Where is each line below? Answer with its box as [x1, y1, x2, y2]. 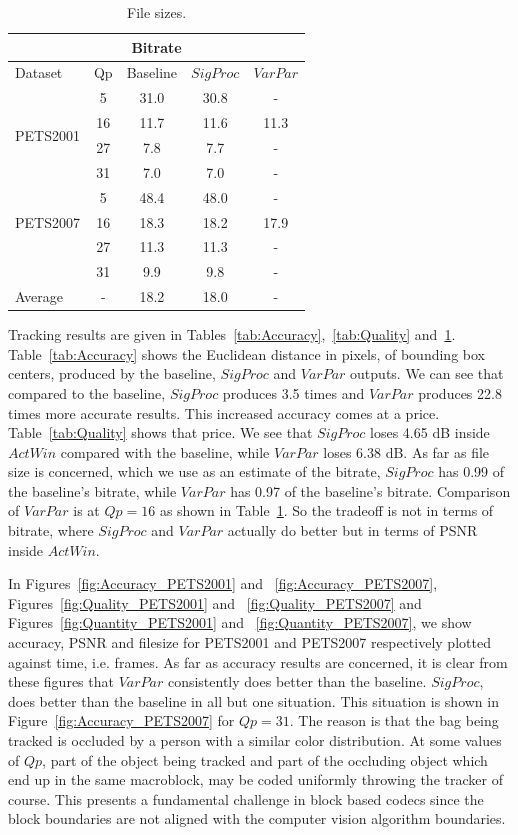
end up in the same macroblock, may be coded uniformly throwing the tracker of [8, 769, 503, 790]
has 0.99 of [438, 461, 504, 482]
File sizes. [126, 2, 187, 22]
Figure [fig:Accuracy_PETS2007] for [8, 710, 235, 731]
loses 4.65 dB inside [370, 422, 490, 443]
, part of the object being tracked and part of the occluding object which [42, 749, 488, 770]
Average [15, 286, 63, 307]
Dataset [15, 62, 63, 83]
